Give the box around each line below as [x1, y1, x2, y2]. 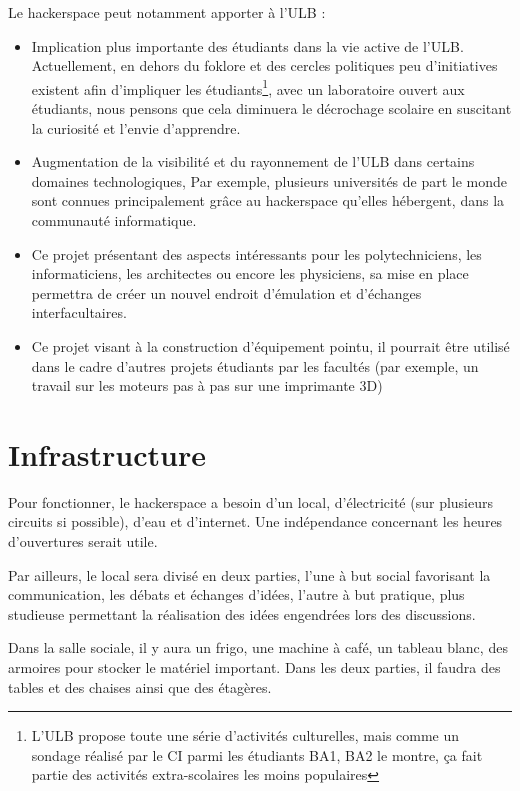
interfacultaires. [31, 302, 127, 323]
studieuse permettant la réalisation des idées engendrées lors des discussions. [8, 603, 476, 624]
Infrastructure [8, 433, 206, 474]
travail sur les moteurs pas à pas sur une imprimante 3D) [31, 375, 383, 396]
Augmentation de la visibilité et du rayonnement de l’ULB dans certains [31, 151, 475, 172]
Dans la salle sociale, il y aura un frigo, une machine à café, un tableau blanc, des [8, 637, 508, 658]
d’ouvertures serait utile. [8, 531, 158, 552]
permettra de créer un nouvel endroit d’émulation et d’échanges [31, 282, 422, 303]
